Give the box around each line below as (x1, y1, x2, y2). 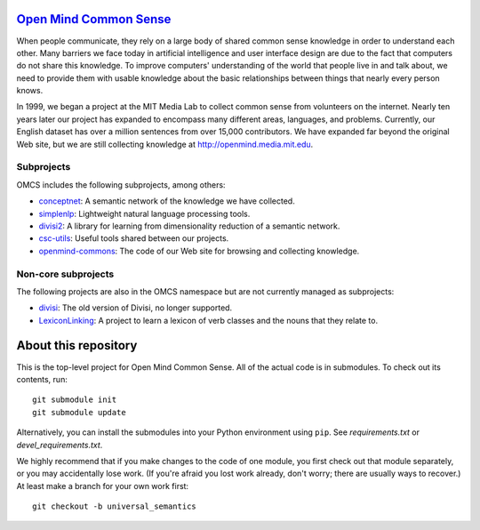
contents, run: (16, 373, 68, 384)
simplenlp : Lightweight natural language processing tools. (38, 208, 251, 219)
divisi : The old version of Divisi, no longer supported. (38, 302, 233, 313)
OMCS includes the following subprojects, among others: (16, 179, 226, 190)
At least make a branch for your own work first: (16, 480, 189, 491)
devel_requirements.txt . (16, 439, 103, 450)
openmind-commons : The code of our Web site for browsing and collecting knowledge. (38, 245, 360, 256)
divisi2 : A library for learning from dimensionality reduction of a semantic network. (38, 221, 340, 231)
